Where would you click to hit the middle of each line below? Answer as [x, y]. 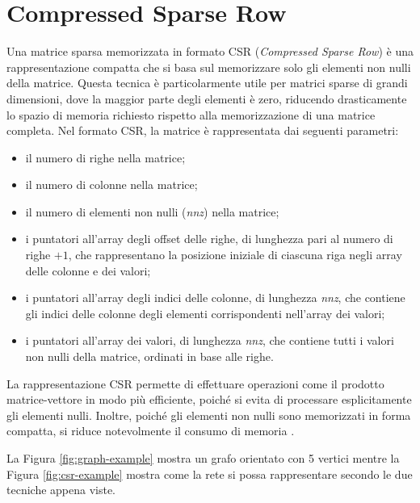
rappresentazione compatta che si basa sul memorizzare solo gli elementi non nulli [209, 67]
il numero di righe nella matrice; [105, 157]
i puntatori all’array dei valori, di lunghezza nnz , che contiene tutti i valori [210, 340]
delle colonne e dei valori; [88, 270]
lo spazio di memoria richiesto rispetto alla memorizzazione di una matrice [191, 114]
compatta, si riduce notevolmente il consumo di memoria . [151, 431]
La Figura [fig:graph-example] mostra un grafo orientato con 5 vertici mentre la [203, 458]
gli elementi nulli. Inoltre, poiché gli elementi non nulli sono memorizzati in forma [209, 415]
